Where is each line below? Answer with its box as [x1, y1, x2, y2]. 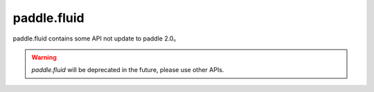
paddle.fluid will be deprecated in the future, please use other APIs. [31, 66, 224, 74]
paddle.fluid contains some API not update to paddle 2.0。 [12, 34, 180, 43]
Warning [31, 53, 57, 61]
